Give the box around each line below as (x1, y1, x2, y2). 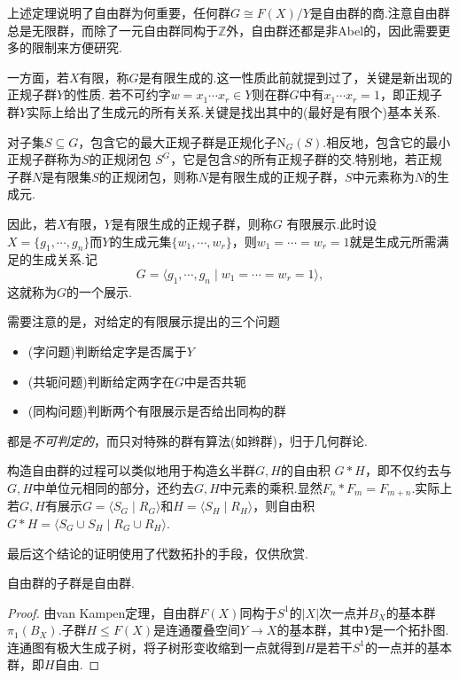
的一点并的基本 (364, 637, 452, 656)
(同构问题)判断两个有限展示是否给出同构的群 (27, 402, 286, 420)
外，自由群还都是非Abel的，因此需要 (226, 20, 439, 39)
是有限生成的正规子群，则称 (111, 214, 273, 232)
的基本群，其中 (276, 620, 364, 639)
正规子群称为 (7, 150, 82, 168)
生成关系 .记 (32, 250, 97, 269)
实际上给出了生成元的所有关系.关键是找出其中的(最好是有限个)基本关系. (27, 102, 440, 121)
